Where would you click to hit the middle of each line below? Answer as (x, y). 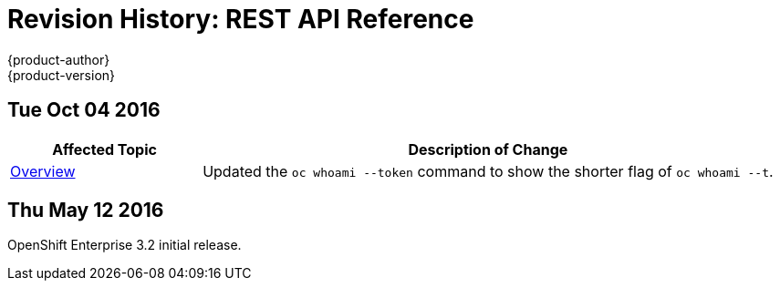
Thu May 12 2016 (86, 211)
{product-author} (59, 59)
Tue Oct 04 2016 (84, 110)
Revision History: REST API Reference (241, 19)
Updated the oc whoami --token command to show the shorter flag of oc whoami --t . (488, 171)
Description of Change (488, 149)
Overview (43, 171)
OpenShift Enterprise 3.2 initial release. (125, 245)
